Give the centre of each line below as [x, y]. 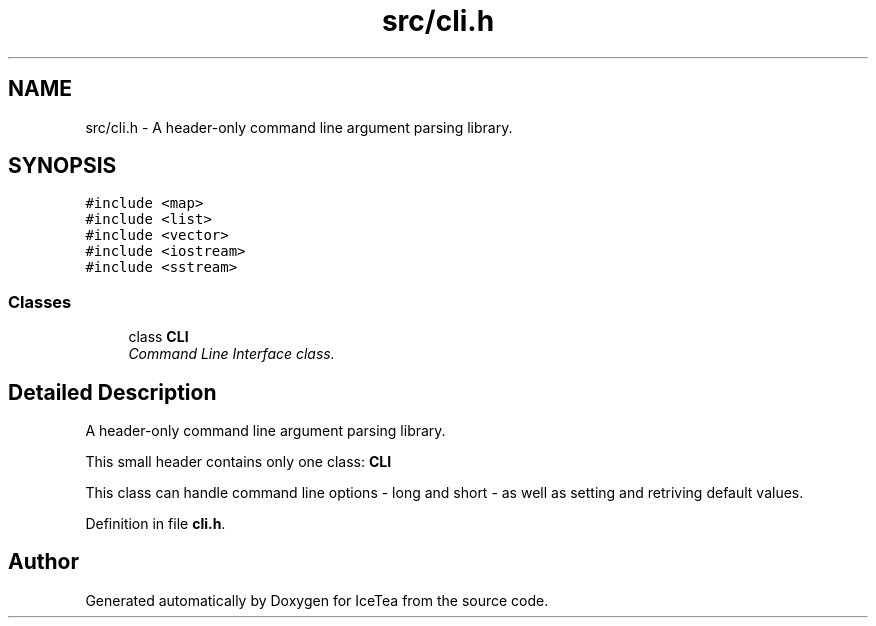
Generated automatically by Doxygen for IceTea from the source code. [317, 600]
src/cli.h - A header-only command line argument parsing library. [299, 127]
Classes [40, 301]
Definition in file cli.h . [155, 524]
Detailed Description [112, 392]
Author [43, 562]
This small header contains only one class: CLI [238, 462]
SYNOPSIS [62, 166]
